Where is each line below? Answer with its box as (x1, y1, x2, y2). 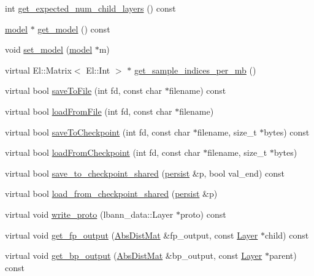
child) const (264, 228, 309, 241)
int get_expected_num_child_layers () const (5, 2, 176, 14)
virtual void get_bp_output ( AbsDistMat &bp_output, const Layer (5, 249, 262, 262)
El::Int (86, 63, 110, 76)
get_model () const (37, 22, 110, 35)
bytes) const (264, 125, 310, 138)
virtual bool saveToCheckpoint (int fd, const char (5, 125, 191, 138)
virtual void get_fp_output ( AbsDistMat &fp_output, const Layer (5, 228, 258, 241)
